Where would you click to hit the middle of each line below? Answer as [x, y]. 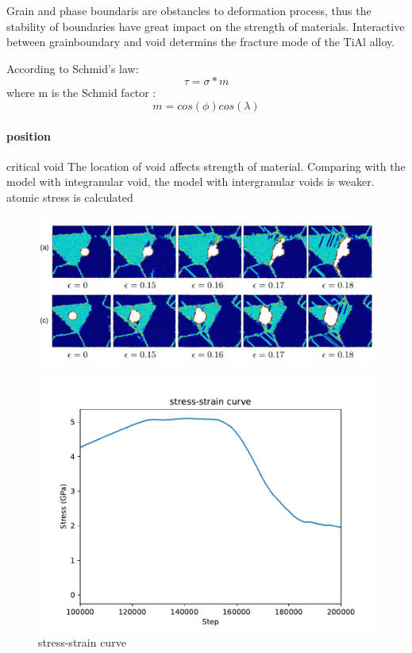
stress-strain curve [82, 642]
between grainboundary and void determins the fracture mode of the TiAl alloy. [201, 42]
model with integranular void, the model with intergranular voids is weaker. [191, 182]
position [29, 135]
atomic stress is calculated [70, 197]
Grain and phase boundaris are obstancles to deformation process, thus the [189, 10]
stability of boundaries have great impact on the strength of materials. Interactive [206, 26]
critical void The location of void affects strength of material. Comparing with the [206, 166]
